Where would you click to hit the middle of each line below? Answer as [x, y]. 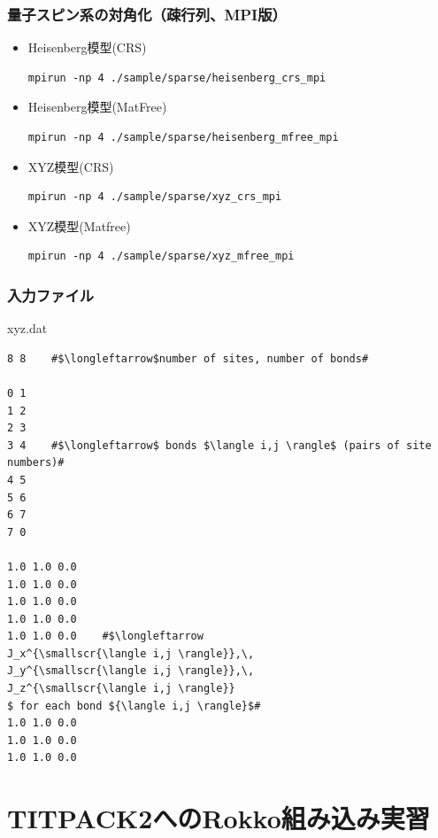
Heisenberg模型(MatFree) [97, 107]
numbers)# [36, 463]
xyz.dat [27, 328]
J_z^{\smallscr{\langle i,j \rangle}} [121, 689]
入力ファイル [51, 295]
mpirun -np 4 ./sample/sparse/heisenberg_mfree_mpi [183, 137]
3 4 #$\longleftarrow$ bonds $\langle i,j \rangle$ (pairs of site [219, 445]
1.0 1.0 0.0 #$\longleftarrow [105, 636]
